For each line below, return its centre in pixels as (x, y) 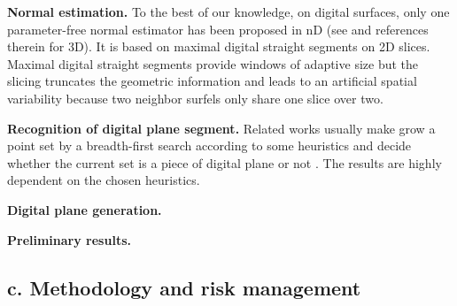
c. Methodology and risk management (184, 287)
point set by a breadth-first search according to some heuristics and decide (209, 145)
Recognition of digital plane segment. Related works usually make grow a (221, 128)
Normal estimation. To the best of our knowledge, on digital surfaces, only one (228, 11)
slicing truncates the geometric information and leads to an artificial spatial (212, 81)
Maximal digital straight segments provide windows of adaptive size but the (213, 63)
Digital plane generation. (85, 209)
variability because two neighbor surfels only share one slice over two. (195, 98)
